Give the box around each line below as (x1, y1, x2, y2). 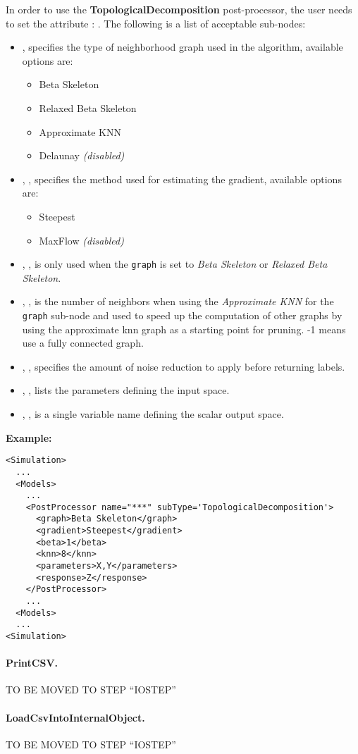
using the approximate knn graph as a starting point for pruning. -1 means (22, 321, 346, 336)
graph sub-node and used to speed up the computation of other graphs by (22, 307, 342, 322)
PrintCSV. (6, 655, 58, 670)
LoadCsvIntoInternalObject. (6, 710, 145, 724)
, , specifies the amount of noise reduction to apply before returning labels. (22, 359, 345, 373)
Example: (6, 430, 52, 445)
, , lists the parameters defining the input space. (22, 383, 230, 397)
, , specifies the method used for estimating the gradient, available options (22, 171, 342, 186)
